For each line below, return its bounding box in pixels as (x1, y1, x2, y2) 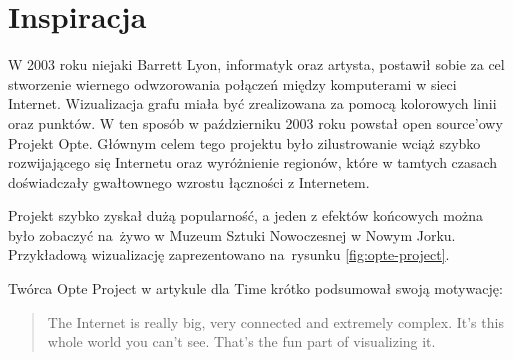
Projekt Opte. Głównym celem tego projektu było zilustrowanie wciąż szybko (8, 132, 481, 153)
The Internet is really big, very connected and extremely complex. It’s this (47, 311, 504, 332)
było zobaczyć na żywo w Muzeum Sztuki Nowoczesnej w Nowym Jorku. (8, 224, 456, 245)
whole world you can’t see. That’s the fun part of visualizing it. (47, 331, 436, 352)
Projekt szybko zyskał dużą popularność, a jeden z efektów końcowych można (8, 205, 483, 226)
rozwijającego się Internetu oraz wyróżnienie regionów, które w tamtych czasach (8, 152, 498, 173)
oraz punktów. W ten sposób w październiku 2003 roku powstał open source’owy (8, 112, 503, 133)
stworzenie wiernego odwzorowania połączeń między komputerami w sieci (8, 73, 457, 94)
